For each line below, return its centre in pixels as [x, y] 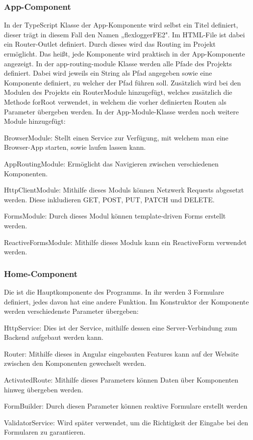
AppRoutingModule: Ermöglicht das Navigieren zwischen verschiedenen [111, 163]
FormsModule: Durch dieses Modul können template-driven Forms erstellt [115, 216]
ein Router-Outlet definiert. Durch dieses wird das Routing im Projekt [110, 44]
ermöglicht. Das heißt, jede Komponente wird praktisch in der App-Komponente [125, 54]
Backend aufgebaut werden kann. [54, 337]
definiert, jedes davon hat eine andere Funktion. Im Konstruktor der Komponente [126, 301]
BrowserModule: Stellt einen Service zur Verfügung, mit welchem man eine [116, 137]
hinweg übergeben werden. [44, 389]
